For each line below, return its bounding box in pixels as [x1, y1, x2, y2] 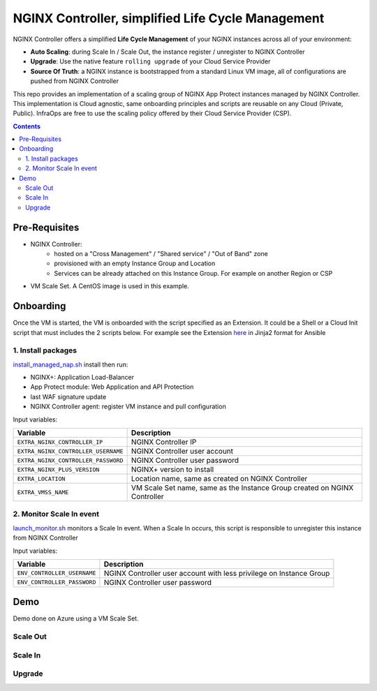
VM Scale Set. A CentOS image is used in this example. [30, 282, 190, 290]
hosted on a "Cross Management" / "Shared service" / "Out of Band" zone [54, 250, 268, 258]
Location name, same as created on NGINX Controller [131, 474, 308, 484]
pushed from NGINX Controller [30, 77, 119, 85]
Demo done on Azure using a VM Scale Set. [13, 614, 139, 623]
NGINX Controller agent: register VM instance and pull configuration [30, 402, 226, 411]
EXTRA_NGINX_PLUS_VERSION [17, 466, 100, 473]
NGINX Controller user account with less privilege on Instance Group [103, 568, 330, 578]
